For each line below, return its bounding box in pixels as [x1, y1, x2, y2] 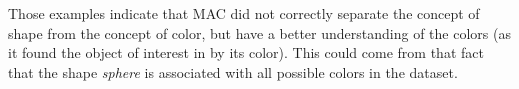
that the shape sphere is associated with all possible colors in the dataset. [8, 61, 458, 82]
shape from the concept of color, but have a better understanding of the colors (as [8, 22, 511, 43]
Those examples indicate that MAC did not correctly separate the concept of [8, 3, 480, 23]
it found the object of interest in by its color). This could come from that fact [8, 42, 484, 63]
